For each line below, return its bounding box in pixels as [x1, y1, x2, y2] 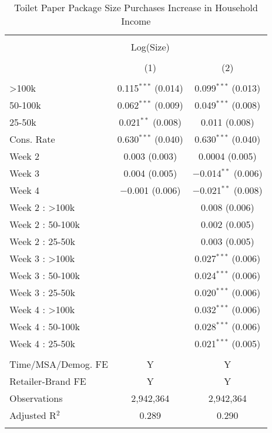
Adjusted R [9, 408, 56, 422]
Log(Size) [130, 40, 170, 53]
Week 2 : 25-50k [9, 234, 75, 248]
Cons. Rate [9, 132, 55, 146]
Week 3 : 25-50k [9, 286, 75, 299]
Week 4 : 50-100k [9, 320, 80, 333]
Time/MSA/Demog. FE [9, 357, 108, 371]
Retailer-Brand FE [9, 374, 86, 388]
